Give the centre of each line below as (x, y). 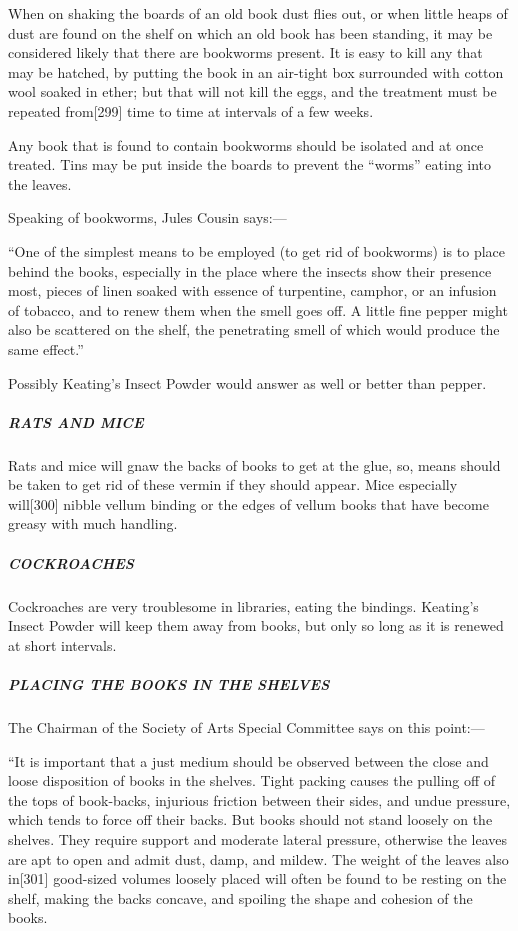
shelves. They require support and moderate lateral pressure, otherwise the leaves (257, 838)
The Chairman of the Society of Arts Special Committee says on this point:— (246, 726)
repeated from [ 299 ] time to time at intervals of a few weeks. (191, 110)
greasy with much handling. (93, 523)
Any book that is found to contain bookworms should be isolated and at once (246, 144)
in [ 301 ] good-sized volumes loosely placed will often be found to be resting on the (257, 878)
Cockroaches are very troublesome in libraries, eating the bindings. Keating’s (243, 605)
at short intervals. (62, 644)
